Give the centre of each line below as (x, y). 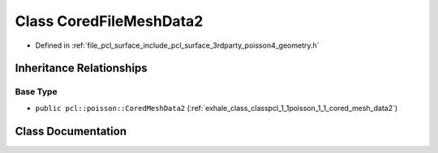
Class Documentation (71, 131)
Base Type (36, 91)
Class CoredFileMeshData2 (109, 21)
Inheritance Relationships (81, 68)
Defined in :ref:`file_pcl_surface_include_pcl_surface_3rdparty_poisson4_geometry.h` (177, 45)
